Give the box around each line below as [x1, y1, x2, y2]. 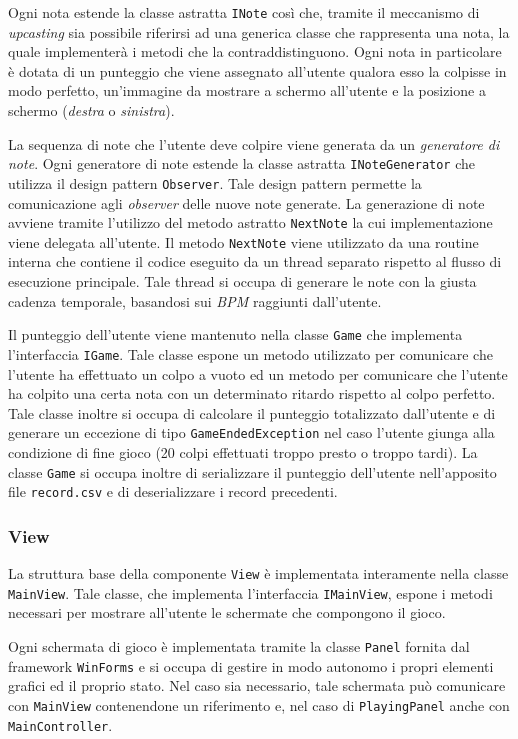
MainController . [8, 714, 113, 735]
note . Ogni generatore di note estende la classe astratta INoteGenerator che [8, 153, 476, 174]
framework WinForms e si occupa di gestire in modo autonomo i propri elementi [8, 655, 494, 676]
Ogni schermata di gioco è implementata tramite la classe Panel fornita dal [8, 636, 470, 656]
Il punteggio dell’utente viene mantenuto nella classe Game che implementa [8, 324, 463, 345]
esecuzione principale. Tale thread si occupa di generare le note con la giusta [8, 271, 477, 292]
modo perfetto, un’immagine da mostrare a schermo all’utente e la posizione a [8, 80, 486, 101]
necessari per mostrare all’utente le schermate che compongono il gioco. [8, 602, 446, 623]
